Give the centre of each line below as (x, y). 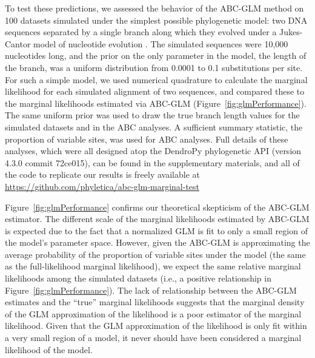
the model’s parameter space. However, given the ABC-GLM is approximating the (157, 242)
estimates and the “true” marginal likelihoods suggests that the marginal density (155, 302)
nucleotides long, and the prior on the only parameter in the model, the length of (156, 56)
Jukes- (291, 32)
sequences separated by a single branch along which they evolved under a (141, 32)
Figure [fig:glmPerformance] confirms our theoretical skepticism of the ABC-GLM (157, 207)
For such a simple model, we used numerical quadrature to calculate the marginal (156, 79)
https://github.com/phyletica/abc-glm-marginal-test (102, 186)
